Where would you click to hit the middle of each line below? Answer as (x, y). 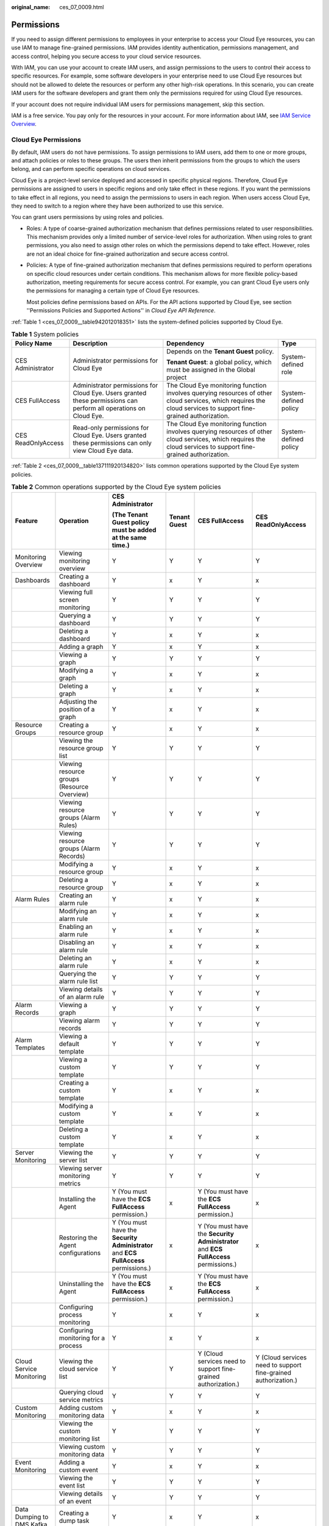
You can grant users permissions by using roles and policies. (87, 217)
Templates (30, 1047)
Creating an (76, 895)
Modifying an (78, 911)
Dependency (186, 344)
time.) (121, 545)
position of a (77, 709)
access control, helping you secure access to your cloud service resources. (106, 56)
